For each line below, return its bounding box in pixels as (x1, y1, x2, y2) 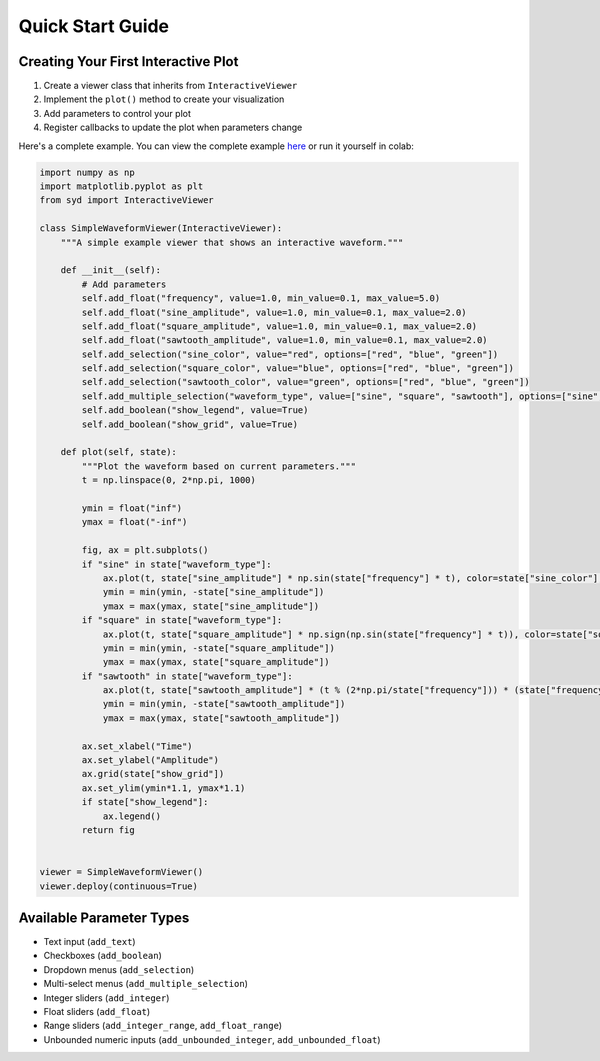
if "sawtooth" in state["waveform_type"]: (81, 670, 294, 682)
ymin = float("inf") (81, 502, 183, 514)
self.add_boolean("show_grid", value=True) (81, 418, 299, 430)
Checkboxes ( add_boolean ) (43, 950, 162, 962)
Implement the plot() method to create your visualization (43, 93, 285, 105)
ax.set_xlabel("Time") (81, 740, 194, 752)
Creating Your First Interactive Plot (18, 53, 239, 70)
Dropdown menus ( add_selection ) (43, 963, 195, 975)
